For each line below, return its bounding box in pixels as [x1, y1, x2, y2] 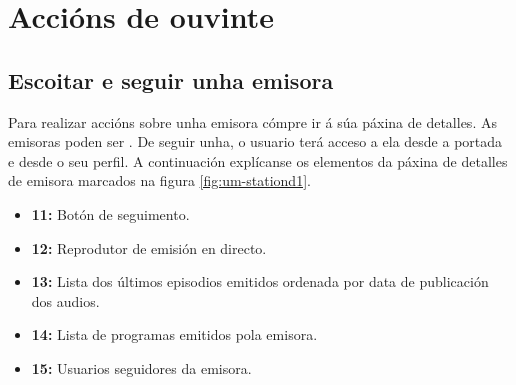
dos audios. [31, 290, 100, 311]
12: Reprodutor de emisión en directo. [31, 237, 267, 258]
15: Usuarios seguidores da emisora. [31, 357, 252, 378]
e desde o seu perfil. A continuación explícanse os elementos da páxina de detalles [8, 150, 508, 171]
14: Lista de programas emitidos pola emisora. [31, 324, 318, 345]
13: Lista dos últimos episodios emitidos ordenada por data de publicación [31, 271, 489, 292]
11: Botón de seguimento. [31, 203, 190, 224]
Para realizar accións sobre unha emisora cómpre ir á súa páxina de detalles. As [8, 111, 497, 132]
